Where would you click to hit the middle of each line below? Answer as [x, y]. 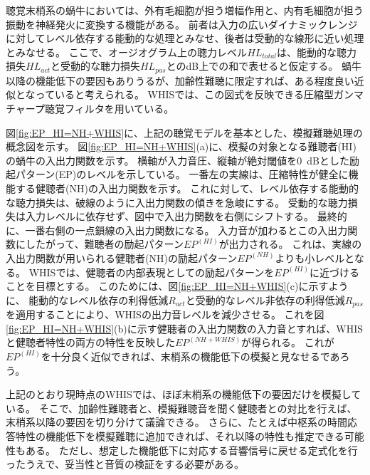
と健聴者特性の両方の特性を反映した [90, 342]
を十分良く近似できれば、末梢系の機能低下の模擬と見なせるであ [190, 356]
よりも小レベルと [314, 257]
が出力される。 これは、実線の [290, 244]
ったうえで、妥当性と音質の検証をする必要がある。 [125, 464]
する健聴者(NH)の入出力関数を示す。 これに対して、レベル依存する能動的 [187, 188]
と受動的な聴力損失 [95, 66]
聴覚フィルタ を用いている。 [110, 109]
